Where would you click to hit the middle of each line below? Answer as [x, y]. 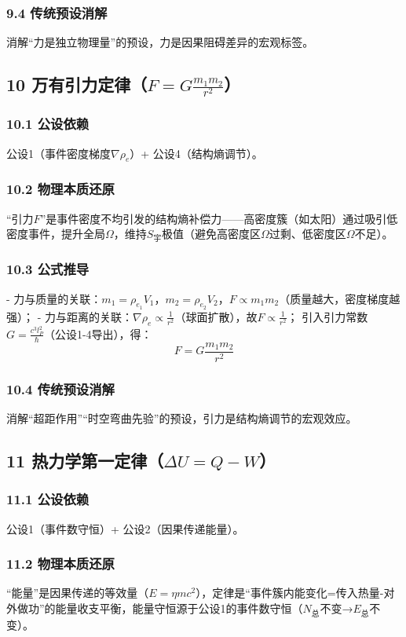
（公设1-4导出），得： [98, 333]
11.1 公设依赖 [48, 499]
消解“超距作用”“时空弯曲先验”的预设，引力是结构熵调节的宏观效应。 [182, 418]
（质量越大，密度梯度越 [340, 298]
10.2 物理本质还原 [60, 189]
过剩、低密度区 [307, 234]
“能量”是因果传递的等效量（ [78, 593]
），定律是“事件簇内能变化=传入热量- [290, 593]
